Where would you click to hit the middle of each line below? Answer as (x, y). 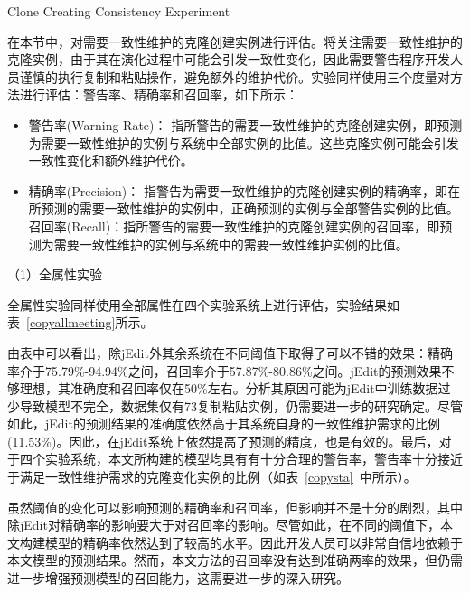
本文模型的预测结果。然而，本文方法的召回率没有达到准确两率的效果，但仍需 (235, 560)
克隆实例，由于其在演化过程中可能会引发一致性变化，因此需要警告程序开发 (229, 59)
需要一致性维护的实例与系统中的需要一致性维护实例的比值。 (231, 244)
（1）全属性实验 (55, 274)
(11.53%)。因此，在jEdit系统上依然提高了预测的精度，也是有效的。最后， (223, 441)
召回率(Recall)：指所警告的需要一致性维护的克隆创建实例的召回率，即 (234, 226)
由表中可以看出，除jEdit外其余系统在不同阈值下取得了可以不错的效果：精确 (230, 352)
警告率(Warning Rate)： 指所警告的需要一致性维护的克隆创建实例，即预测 (245, 124)
